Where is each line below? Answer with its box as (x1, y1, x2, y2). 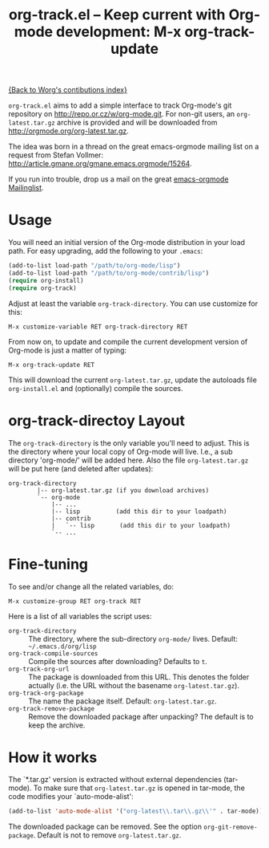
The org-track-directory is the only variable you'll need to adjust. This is (8, 438, 250, 447)
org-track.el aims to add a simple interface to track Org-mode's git (8, 100, 232, 110)
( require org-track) (8, 283, 78, 292)
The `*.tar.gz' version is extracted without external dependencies (8, 775, 223, 785)
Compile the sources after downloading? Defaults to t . (28, 656, 208, 666)
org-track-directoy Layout (8, 411, 186, 430)
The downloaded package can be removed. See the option (8, 821, 203, 832)
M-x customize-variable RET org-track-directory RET (8, 323, 188, 331)
